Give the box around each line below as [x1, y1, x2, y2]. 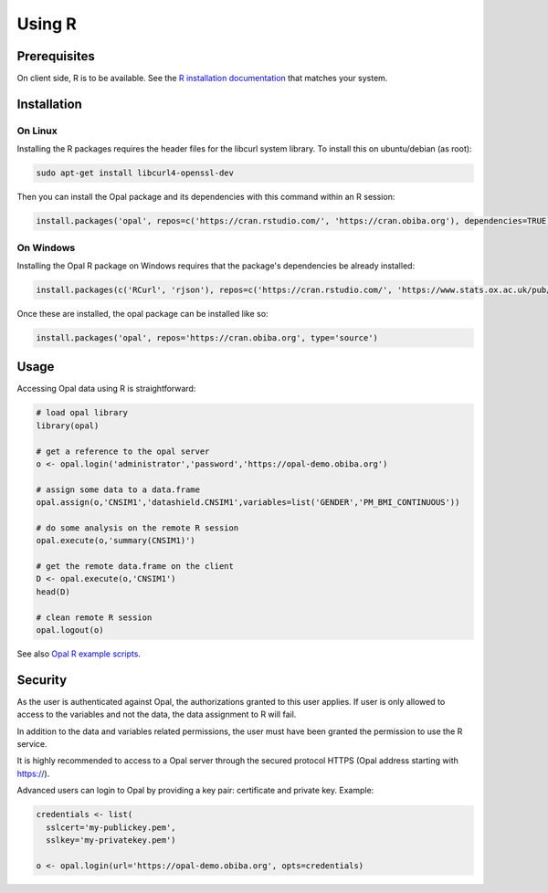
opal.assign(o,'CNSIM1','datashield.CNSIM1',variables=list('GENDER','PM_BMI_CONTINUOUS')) [36, 498, 460, 508]
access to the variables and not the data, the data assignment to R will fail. [16, 709, 297, 720]
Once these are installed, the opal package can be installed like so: [16, 308, 269, 319]
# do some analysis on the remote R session [36, 522, 239, 533]
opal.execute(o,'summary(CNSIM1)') [36, 535, 195, 546]
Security [16, 672, 68, 688]
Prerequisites [16, 48, 95, 64]
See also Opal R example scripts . [16, 648, 142, 659]
